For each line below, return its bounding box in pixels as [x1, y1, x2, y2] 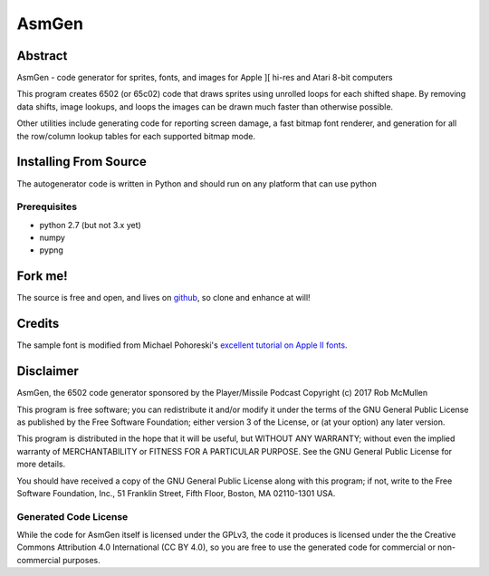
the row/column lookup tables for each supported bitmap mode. [16, 130, 255, 141]
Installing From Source [16, 154, 147, 169]
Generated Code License [16, 510, 129, 523]
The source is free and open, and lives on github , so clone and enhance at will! [16, 293, 312, 303]
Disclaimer [16, 363, 79, 379]
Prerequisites [16, 200, 77, 213]
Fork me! [16, 268, 68, 284]
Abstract [16, 48, 68, 63]
